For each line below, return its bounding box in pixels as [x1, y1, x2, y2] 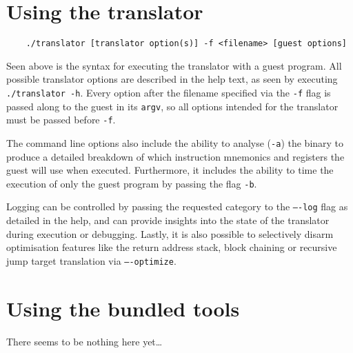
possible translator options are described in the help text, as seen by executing [6, 72, 338, 86]
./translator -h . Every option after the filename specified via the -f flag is [6, 85, 331, 99]
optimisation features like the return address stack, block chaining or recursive [6, 240, 337, 254]
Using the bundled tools [6, 294, 240, 322]
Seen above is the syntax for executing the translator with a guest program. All [6, 58, 342, 72]
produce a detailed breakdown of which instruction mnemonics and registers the [6, 149, 345, 163]
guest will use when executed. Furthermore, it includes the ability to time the [6, 163, 334, 177]
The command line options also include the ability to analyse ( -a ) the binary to [6, 135, 344, 150]
